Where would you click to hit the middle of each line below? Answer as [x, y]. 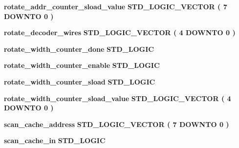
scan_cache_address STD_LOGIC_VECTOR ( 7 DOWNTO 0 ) [117, 124]
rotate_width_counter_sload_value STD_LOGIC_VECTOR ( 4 [118, 98]
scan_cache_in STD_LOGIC [55, 140]
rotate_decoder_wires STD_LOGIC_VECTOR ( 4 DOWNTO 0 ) [120, 32]
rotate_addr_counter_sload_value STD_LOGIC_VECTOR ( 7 [116, 6]
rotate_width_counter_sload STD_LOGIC [80, 81]
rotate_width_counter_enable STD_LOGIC [82, 65]
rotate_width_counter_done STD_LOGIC [79, 49]
